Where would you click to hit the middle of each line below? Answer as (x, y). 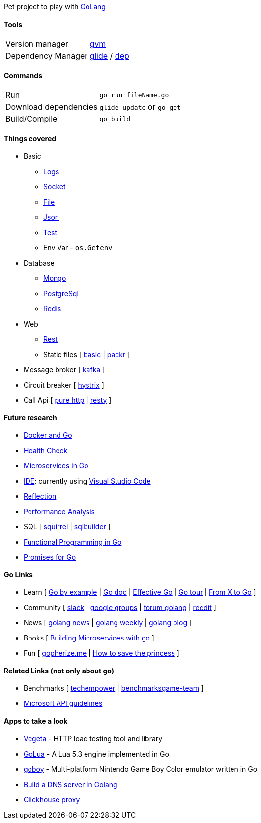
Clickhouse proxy (52, 799)
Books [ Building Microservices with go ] (89, 638)
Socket (55, 186)
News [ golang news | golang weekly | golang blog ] (108, 623)
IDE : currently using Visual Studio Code (87, 481)
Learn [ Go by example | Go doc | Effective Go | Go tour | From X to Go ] (140, 592)
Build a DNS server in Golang (71, 784)
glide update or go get (140, 107)
